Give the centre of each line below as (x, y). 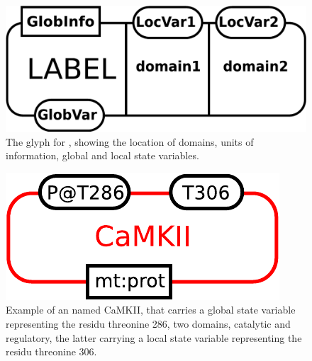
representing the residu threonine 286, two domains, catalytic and (148, 324)
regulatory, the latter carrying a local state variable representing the (154, 337)
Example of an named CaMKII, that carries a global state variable (151, 310)
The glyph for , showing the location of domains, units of (130, 141)
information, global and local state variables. (102, 155)
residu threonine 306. (51, 351)
